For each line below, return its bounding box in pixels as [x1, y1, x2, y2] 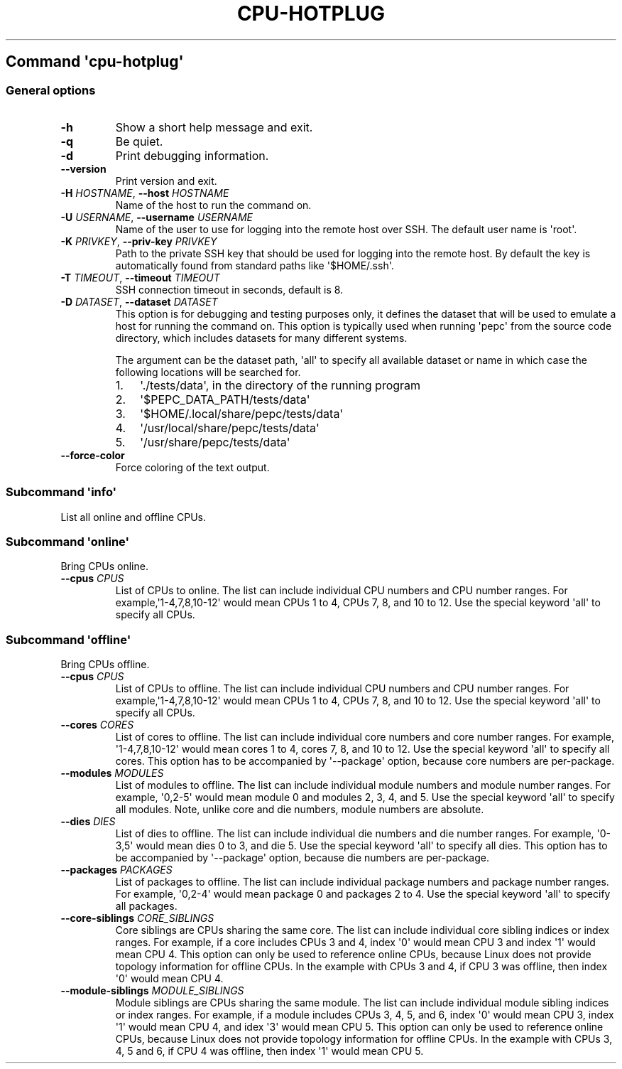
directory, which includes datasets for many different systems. [115, 331, 408, 344]
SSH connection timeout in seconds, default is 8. [115, 283, 344, 296]
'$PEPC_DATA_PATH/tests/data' [140, 392, 310, 407]
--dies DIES [60, 815, 116, 828]
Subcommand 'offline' [6, 632, 131, 647]
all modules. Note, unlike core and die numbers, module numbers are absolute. [115, 803, 484, 816]
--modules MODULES [60, 767, 164, 780]
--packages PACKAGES [60, 864, 173, 876]
